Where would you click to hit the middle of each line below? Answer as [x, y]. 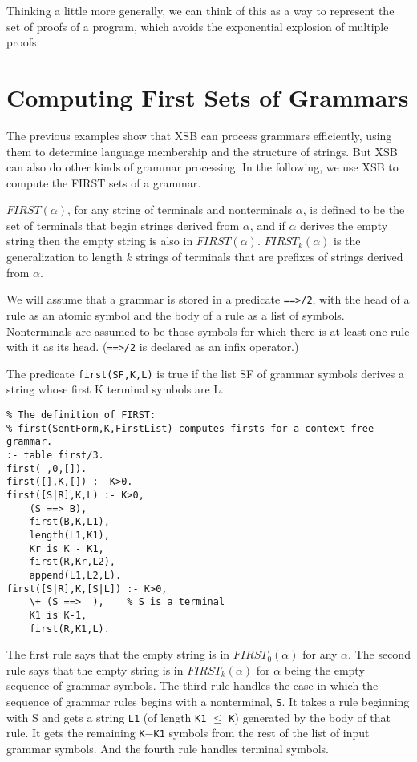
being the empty [324, 669]
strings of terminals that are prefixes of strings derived [269, 257]
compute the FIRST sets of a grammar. [104, 182]
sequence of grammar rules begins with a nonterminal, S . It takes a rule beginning [208, 701]
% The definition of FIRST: [81, 415]
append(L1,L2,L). [75, 575]
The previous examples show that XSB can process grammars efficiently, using [199, 135]
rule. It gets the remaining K [76, 733]
